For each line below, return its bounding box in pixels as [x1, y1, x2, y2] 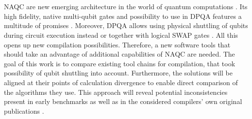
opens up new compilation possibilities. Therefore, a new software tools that [4, 39, 231, 49]
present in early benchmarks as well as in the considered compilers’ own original [4, 96, 242, 106]
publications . [4, 105, 44, 116]
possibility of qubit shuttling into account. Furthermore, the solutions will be [4, 68, 233, 78]
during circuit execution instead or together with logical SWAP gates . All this [4, 30, 238, 40]
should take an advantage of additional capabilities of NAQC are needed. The [4, 49, 235, 59]
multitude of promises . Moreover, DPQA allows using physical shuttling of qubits [4, 20, 248, 30]
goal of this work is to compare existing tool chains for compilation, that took [4, 58, 235, 68]
